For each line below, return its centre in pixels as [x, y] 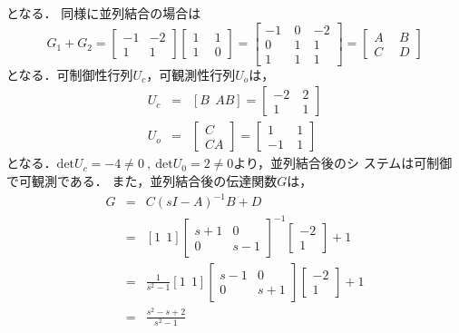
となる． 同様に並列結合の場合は [104, 13]
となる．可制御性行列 [70, 74]
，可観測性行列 [191, 74]
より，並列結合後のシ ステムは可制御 [343, 163]
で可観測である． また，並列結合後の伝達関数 [142, 180]
